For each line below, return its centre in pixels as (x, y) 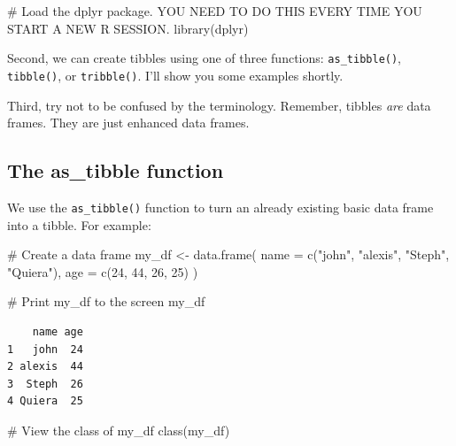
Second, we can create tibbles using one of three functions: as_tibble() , (205, 58)
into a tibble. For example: (79, 224)
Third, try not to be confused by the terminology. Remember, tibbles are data (219, 105)
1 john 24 (45, 349)
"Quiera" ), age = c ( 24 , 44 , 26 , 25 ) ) (103, 271)
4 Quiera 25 (45, 401)
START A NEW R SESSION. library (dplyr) (128, 28)
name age (58, 331)
